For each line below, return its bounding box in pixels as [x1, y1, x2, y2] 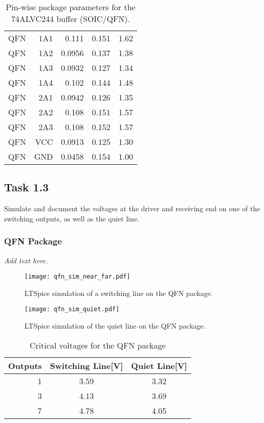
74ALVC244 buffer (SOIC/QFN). [11, 13, 130, 24]
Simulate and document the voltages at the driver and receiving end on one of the [4, 203, 260, 214]
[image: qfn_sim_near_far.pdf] [24, 273, 130, 281]
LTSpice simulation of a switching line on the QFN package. [24, 287, 213, 298]
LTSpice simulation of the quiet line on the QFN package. [24, 320, 206, 331]
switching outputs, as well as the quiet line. [4, 213, 140, 223]
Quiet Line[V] [131, 359, 188, 371]
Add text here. [4, 255, 48, 265]
